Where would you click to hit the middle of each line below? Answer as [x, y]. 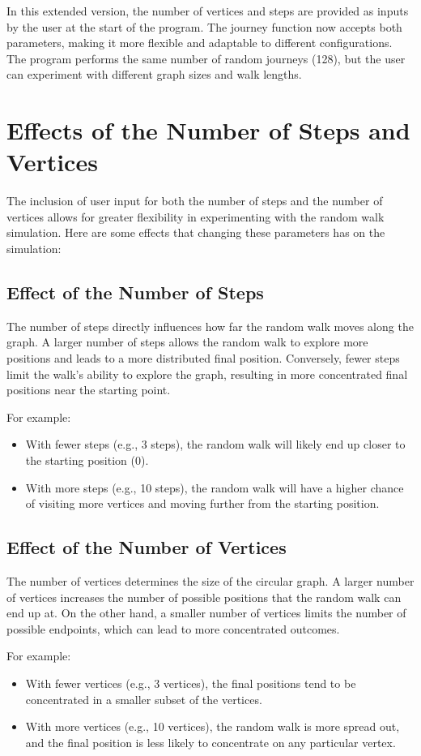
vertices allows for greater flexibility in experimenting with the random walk [196, 216]
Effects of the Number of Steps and [208, 130]
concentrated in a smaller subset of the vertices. [144, 699]
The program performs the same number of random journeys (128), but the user [206, 58]
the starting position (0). [87, 460]
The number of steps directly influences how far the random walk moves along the [210, 326]
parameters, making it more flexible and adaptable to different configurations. [200, 43]
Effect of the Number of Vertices [147, 547]
